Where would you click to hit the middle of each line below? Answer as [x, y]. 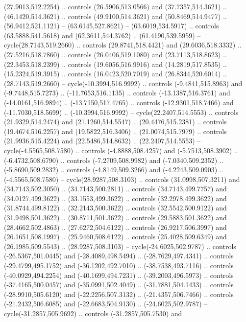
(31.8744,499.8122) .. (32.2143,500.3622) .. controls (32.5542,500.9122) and [115, 208]
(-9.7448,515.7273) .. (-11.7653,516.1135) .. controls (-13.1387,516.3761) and [117, 93]
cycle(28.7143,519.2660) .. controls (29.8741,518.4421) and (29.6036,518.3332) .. [123, 45]
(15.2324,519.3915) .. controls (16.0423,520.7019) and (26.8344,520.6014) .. [115, 74]
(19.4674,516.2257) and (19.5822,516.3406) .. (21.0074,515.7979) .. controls [115, 131]
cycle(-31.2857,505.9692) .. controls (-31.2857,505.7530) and [93, 313]
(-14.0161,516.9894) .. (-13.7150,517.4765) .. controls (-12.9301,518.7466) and [119, 102]
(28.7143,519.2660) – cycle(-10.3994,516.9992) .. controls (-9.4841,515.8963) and [123, 83]
